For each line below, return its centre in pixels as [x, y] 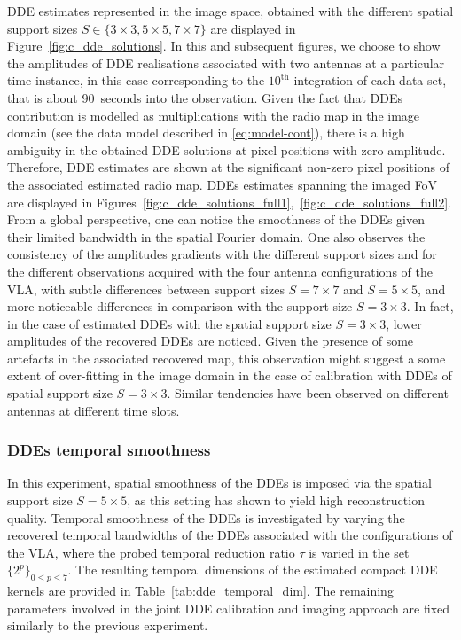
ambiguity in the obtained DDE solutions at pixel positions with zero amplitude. [227, 149]
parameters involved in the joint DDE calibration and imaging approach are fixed [229, 608]
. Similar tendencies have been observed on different [308, 393]
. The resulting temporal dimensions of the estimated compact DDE [253, 570]
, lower [404, 323]
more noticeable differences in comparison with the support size [180, 306]
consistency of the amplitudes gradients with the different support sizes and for [222, 254]
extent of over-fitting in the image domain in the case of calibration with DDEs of [230, 375]
